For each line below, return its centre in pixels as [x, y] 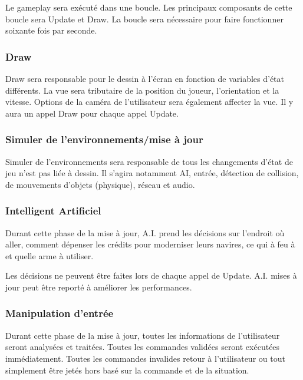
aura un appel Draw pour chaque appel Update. [92, 113]
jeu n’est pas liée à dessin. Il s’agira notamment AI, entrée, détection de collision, [152, 173]
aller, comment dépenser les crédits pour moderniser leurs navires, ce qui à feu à [150, 244]
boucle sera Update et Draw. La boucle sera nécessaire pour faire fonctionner [144, 19]
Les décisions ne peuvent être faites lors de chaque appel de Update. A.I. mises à [151, 275]
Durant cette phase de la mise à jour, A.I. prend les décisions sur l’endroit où [145, 232]
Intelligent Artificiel [53, 211]
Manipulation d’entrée [60, 313]
